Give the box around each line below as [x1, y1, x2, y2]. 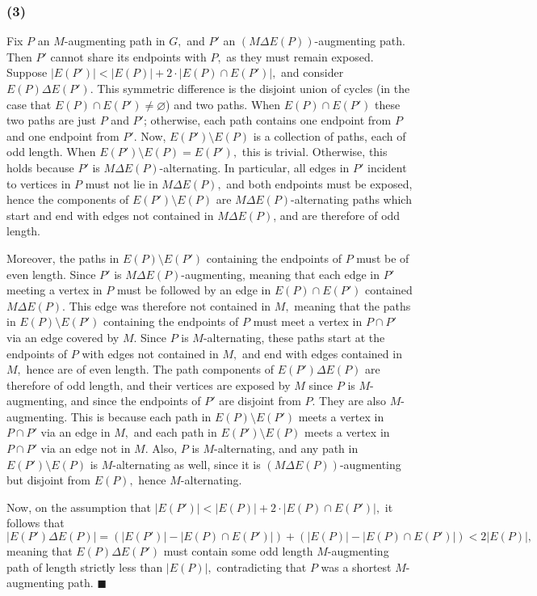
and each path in [133, 424, 217, 441]
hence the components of [6, 191, 129, 208]
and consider [281, 64, 344, 81]
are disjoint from [219, 392, 301, 409]
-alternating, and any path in [214, 440, 359, 457]
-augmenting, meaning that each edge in [181, 265, 380, 282]
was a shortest [321, 558, 392, 575]
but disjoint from [6, 471, 90, 488]
